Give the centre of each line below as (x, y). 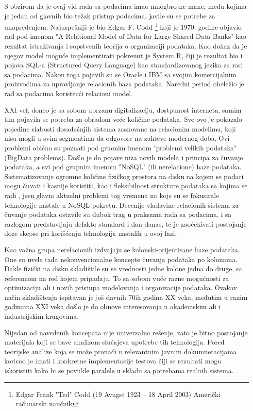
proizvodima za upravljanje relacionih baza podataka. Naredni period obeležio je (124, 84)
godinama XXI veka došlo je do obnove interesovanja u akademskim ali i (112, 306)
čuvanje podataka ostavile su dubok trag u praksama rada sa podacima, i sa (118, 214)
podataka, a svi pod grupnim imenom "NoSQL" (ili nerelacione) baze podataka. (123, 167)
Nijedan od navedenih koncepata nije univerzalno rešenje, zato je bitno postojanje (126, 332)
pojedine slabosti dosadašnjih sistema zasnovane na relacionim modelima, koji (120, 128)
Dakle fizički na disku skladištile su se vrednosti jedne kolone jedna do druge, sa (123, 269)
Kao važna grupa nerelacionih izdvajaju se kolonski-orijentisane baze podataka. (122, 249)
